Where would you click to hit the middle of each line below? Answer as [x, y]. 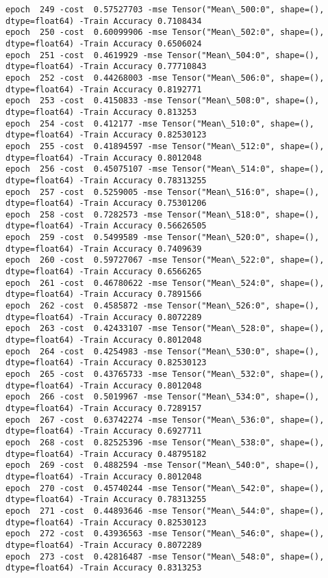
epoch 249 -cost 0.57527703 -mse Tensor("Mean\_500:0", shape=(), [165, 10]
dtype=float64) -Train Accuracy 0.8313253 [104, 568]
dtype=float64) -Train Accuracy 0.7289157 [104, 408]
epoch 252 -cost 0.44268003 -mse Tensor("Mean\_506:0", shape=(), [165, 78]
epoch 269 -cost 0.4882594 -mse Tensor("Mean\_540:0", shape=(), [163, 465]
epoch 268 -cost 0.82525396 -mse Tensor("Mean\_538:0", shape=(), [165, 442]
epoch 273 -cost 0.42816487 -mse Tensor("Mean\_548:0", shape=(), [165, 556]
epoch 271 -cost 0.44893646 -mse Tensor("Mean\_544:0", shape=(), [165, 511]
